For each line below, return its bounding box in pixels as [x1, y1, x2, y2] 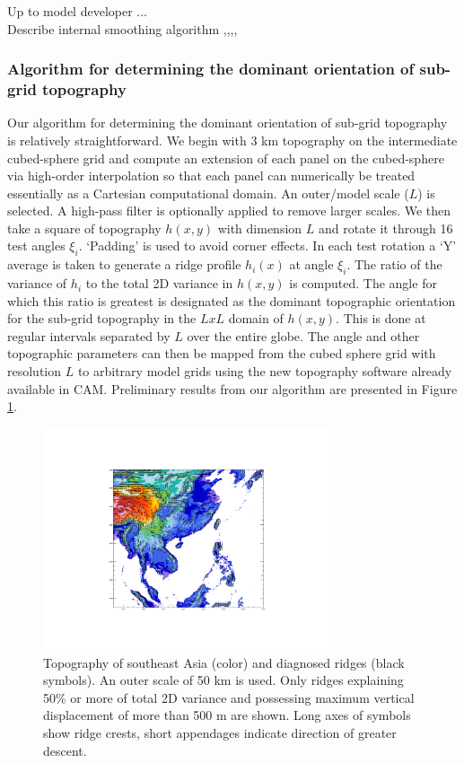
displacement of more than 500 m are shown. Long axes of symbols [43, 706, 411, 724]
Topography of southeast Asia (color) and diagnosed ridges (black [43, 653, 405, 671]
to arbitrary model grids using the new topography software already [77, 362, 452, 381]
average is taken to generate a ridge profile [7, 255, 241, 274]
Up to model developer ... [7, 2, 147, 20]
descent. [43, 741, 87, 759]
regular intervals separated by [7, 326, 171, 345]
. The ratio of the [346, 255, 442, 274]
